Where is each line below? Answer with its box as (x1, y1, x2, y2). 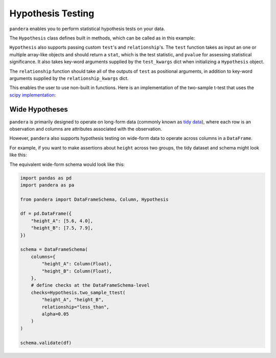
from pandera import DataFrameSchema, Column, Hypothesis (20, 196, 169, 202)
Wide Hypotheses (9, 105, 68, 114)
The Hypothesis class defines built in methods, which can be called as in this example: (9, 35, 195, 41)
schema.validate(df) (20, 340, 72, 346)
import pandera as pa (20, 182, 75, 188)
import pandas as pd (20, 175, 72, 181)
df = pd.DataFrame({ (20, 210, 72, 217)
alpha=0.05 (41, 311, 69, 317)
